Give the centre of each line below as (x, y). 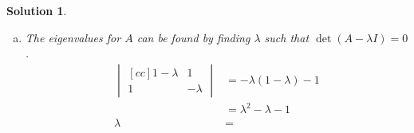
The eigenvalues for (73, 37)
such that (287, 37)
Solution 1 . (37, 10)
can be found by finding (193, 37)
